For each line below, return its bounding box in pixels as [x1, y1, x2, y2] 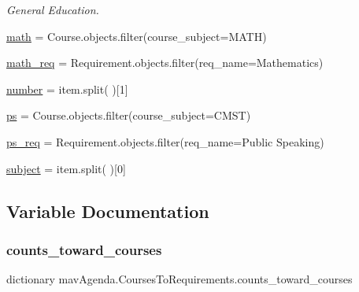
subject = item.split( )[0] [6, 160, 126, 176]
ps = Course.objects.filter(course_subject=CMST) [6, 107, 251, 124]
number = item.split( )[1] [6, 80, 128, 97]
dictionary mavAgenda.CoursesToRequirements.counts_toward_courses [6, 271, 353, 287]
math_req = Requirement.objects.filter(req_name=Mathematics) [6, 54, 324, 71]
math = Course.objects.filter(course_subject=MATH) [6, 28, 267, 44]
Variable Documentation [6, 198, 209, 223]
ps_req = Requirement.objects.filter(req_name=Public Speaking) [6, 133, 324, 150]
